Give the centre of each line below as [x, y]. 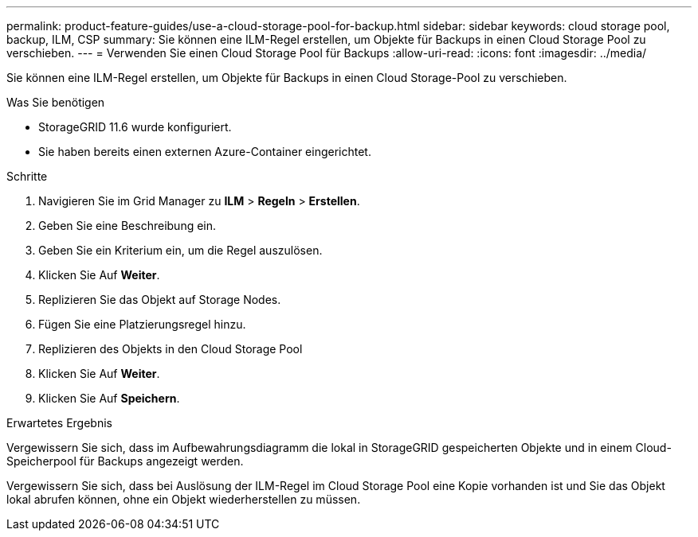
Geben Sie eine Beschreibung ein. [127, 226]
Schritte [27, 176]
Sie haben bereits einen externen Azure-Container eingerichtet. [205, 152]
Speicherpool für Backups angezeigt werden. [125, 461]
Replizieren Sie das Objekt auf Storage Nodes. [160, 300]
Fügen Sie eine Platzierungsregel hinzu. [142, 324]
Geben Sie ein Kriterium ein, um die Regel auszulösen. [180, 250]
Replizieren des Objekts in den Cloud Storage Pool [171, 349]
